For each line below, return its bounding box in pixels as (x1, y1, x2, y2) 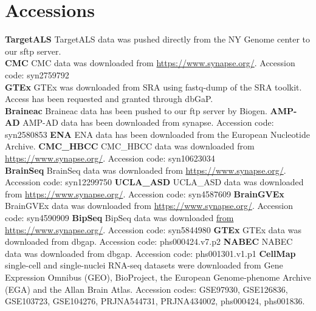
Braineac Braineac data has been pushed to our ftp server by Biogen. (5, 104, 267, 117)
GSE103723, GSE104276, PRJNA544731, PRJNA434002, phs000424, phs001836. (5, 295, 305, 307)
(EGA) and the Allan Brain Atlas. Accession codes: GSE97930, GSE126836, (5, 282, 288, 295)
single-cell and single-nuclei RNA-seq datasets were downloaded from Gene (5, 259, 283, 272)
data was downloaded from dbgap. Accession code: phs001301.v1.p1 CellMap (5, 247, 296, 259)
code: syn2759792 (5, 68, 69, 81)
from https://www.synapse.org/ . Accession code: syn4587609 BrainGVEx (5, 187, 284, 200)
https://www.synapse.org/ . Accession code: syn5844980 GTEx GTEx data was (5, 223, 301, 236)
